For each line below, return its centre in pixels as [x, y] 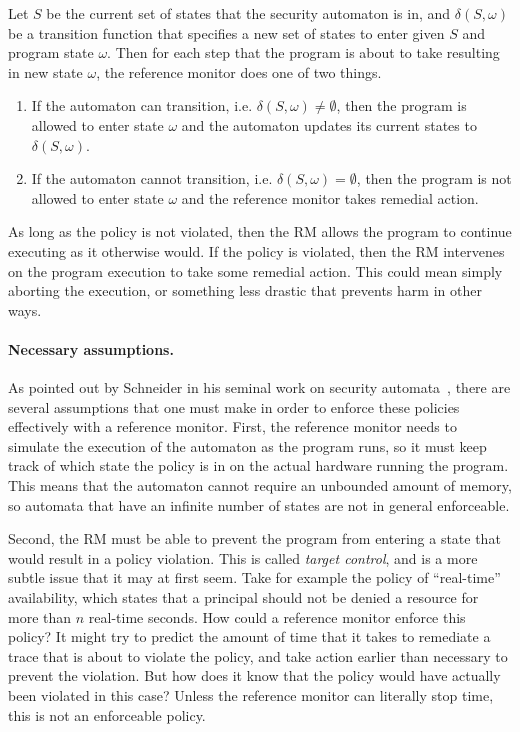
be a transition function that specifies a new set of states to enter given [226, 32]
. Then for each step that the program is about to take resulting [303, 52]
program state [51, 52]
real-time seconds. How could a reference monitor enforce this [277, 616]
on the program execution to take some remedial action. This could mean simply [255, 270]
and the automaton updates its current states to [329, 124]
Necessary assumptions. [91, 348]
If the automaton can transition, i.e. [142, 105]
